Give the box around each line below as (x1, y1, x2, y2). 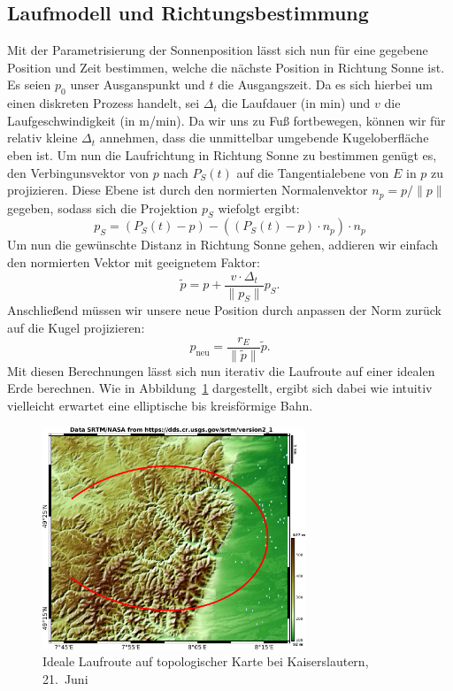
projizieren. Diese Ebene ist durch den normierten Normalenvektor (7, 180, 368, 199)
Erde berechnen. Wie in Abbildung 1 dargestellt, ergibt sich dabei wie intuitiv (7, 379, 433, 397)
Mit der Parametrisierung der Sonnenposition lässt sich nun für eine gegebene (7, 41, 428, 59)
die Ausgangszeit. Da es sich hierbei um (218, 75, 433, 94)
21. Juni (42, 670, 88, 687)
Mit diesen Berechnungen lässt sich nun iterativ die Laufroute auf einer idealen (7, 361, 435, 380)
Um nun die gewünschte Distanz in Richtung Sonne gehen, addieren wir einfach (7, 235, 439, 254)
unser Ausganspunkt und (70, 75, 205, 94)
